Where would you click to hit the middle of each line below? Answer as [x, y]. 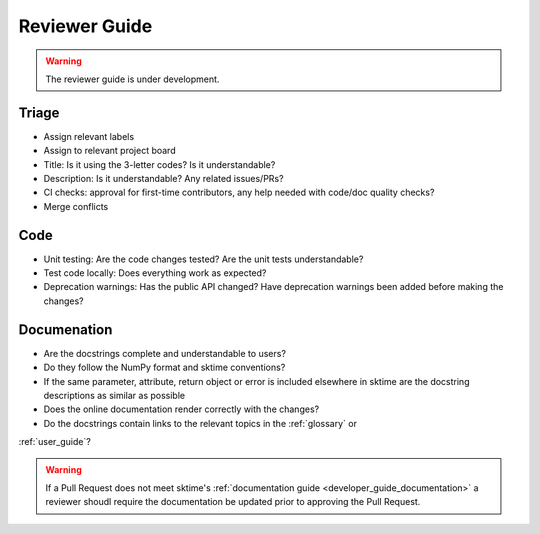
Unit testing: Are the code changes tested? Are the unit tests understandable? [203, 259]
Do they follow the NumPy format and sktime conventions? [164, 367]
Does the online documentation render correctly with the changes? [181, 409]
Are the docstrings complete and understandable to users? [165, 353]
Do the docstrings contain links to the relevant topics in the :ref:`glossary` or [200, 423]
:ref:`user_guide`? [55, 442]
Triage [39, 112]
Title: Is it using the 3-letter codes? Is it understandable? [159, 164]
